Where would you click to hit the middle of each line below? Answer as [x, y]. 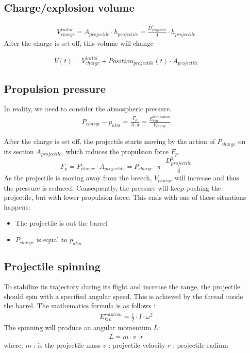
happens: [17, 206]
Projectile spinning [52, 266]
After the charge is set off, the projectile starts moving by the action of [109, 141]
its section [19, 151]
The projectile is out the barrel [61, 223]
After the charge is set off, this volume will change [79, 43]
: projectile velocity [137, 344]
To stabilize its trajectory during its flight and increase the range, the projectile [122, 287]
